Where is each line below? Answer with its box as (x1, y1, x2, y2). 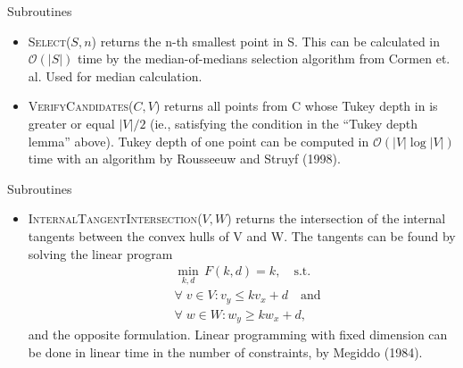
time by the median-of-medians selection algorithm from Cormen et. (78, 49, 451, 68)
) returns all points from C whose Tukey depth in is (154, 96, 438, 115)
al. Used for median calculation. (28, 66, 203, 85)
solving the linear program (28, 244, 173, 263)
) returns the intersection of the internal (227, 209, 446, 228)
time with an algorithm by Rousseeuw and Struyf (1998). (28, 149, 341, 168)
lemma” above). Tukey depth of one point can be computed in (28, 131, 369, 150)
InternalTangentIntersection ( (28, 209, 203, 228)
